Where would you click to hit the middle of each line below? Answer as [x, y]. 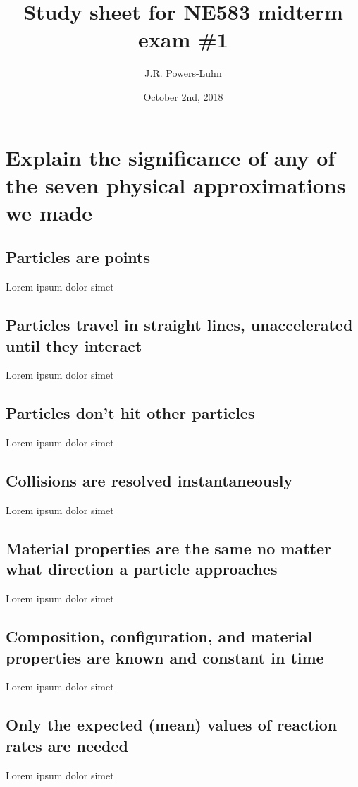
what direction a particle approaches [142, 569]
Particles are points [78, 257]
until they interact [74, 345]
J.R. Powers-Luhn [183, 73]
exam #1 [183, 39]
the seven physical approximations [176, 184]
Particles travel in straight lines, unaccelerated [179, 325]
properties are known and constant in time [165, 657]
